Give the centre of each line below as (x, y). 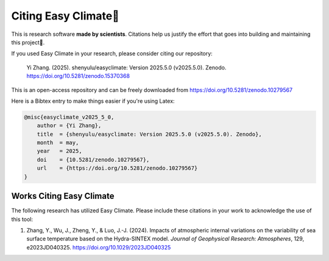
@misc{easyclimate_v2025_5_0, (69, 117)
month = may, (58, 143)
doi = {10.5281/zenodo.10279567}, (93, 159)
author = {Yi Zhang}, (69, 126)
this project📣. (28, 42)
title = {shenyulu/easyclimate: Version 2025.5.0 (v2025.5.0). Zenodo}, (149, 134)
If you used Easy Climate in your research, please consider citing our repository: (112, 54)
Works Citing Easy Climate (63, 196)
